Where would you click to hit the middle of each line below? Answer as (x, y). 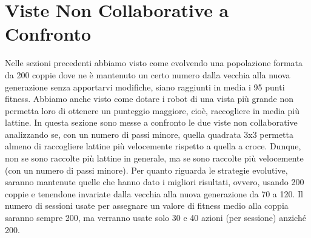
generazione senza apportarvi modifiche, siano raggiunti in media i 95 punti (145, 87)
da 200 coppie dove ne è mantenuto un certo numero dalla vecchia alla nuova (148, 74)
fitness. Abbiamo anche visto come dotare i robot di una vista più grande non (149, 99)
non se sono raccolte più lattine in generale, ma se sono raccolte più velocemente (154, 158)
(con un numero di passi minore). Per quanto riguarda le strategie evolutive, (146, 170)
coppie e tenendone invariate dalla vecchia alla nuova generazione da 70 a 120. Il (154, 193)
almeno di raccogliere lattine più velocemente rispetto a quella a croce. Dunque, (153, 146)
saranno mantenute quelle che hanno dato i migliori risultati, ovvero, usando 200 (155, 182)
